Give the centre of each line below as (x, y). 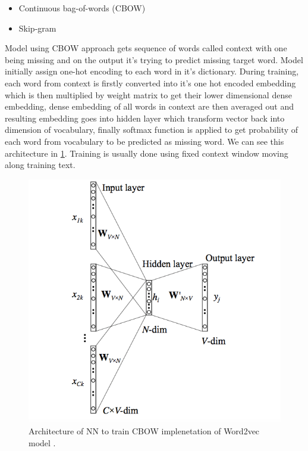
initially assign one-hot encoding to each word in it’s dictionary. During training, (152, 71)
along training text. (40, 165)
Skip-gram (37, 28)
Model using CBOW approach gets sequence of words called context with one (146, 48)
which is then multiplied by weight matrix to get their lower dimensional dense (148, 94)
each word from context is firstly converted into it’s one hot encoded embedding (150, 83)
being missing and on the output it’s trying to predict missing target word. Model (154, 59)
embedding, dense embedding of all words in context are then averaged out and (149, 106)
